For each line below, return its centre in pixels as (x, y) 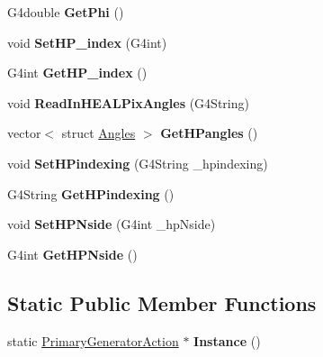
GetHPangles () (209, 133)
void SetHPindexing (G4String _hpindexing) (138, 163)
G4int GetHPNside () (72, 254)
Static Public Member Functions (162, 302)
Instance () (227, 340)
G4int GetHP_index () (77, 73)
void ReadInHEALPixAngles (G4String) (128, 102)
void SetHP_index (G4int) (87, 42)
